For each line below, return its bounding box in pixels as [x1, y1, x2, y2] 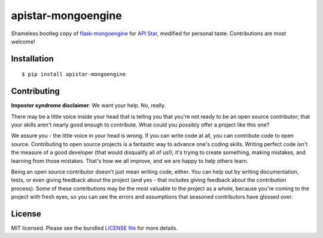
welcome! [11, 38, 35, 45]
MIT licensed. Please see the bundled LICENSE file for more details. [11, 224, 178, 232]
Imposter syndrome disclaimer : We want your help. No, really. [11, 102, 166, 109]
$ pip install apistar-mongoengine [22, 71, 126, 78]
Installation [11, 54, 54, 64]
